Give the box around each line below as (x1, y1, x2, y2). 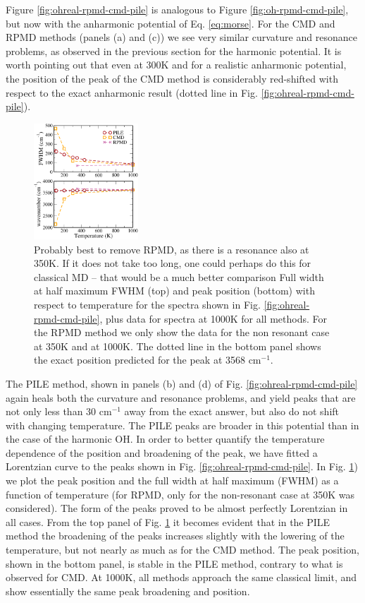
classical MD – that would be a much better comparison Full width (34, 269, 324, 284)
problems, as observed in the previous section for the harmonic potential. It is (6, 43, 342, 58)
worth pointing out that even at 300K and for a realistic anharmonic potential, (6, 57, 347, 72)
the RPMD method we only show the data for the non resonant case (34, 325, 330, 340)
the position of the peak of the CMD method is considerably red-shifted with (6, 71, 338, 85)
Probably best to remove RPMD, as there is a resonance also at (34, 241, 309, 256)
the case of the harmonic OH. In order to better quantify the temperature (6, 431, 325, 446)
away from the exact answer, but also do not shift (124, 404, 340, 419)
